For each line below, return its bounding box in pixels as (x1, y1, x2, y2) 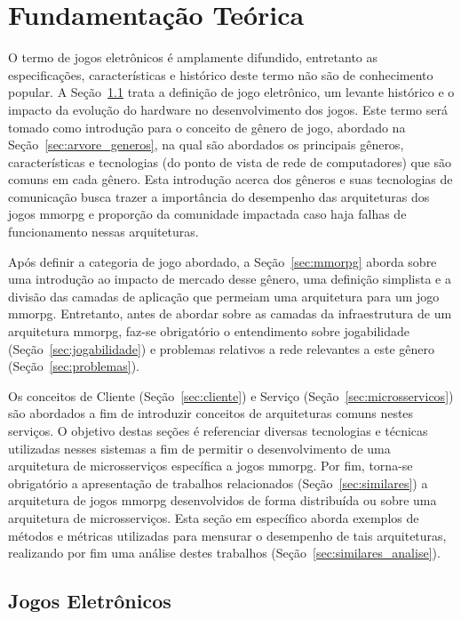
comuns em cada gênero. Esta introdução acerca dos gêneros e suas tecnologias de (8, 170, 453, 189)
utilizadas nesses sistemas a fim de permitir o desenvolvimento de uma (8, 438, 391, 457)
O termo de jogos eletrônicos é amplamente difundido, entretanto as (8, 48, 378, 67)
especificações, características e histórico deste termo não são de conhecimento (8, 65, 433, 84)
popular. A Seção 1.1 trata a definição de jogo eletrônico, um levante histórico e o (8, 83, 455, 101)
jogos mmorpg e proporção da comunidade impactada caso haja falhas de (8, 205, 407, 223)
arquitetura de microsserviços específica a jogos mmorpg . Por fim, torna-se (8, 456, 413, 475)
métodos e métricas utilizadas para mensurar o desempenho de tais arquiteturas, (8, 526, 447, 544)
